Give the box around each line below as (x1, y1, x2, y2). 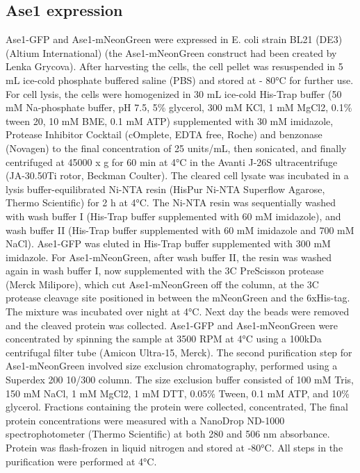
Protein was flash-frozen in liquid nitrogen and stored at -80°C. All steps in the (6, 440, 343, 455)
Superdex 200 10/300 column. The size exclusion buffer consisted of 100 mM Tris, (6, 372, 354, 387)
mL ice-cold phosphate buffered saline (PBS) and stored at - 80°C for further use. (6, 72, 354, 87)
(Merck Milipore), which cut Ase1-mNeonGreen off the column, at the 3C (6, 276, 319, 291)
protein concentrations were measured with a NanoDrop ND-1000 (6, 413, 285, 427)
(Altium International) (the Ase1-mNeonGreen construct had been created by (6, 45, 337, 60)
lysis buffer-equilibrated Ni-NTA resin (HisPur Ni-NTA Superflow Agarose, (6, 181, 325, 196)
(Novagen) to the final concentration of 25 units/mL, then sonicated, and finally (6, 140, 347, 155)
